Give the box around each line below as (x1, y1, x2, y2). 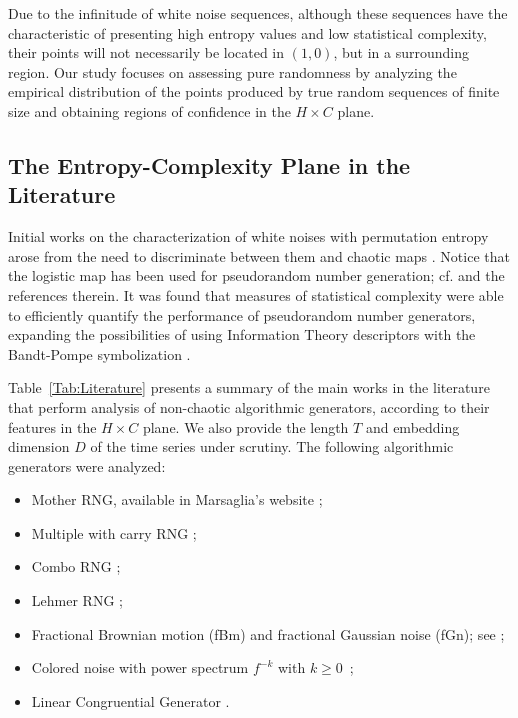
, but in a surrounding (333, 42, 469, 63)
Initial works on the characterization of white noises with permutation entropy (8, 226, 489, 247)
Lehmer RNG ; (31, 590, 123, 611)
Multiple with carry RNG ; (31, 522, 197, 543)
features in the (8, 416, 97, 437)
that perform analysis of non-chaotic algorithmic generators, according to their (8, 396, 490, 417)
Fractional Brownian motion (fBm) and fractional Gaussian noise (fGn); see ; (31, 623, 505, 644)
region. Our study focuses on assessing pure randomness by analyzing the (8, 61, 457, 82)
